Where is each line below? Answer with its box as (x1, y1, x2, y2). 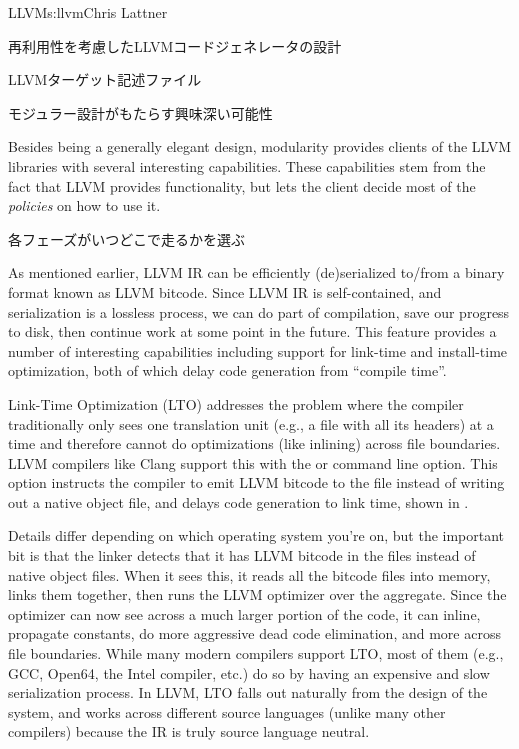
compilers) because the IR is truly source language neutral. (8, 721, 370, 742)
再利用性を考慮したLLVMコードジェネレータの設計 (8, 35, 342, 56)
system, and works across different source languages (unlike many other (8, 701, 446, 722)
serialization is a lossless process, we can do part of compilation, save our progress (8, 301, 510, 322)
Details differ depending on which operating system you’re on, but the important (8, 525, 505, 546)
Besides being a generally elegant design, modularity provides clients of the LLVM (8, 136, 512, 157)
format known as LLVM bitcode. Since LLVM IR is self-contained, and (8, 281, 442, 302)
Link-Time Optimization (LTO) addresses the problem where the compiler (8, 393, 464, 414)
